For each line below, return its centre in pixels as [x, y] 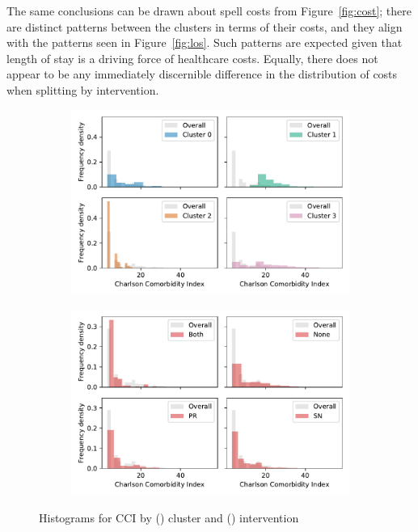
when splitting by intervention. [83, 89]
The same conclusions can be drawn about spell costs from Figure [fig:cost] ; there [209, 11]
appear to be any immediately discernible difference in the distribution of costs [202, 74]
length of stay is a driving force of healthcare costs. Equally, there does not [192, 58]
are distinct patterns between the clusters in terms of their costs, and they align [205, 26]
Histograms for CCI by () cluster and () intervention [169, 518]
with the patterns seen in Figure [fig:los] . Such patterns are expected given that [205, 42]
